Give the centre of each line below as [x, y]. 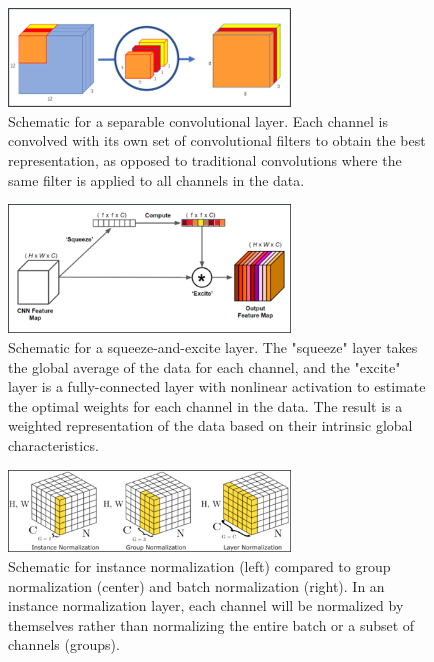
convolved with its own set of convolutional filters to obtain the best [217, 140]
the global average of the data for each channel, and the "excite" [204, 366]
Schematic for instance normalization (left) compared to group [199, 565]
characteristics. [53, 445]
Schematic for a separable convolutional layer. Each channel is [198, 120]
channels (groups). [64, 644]
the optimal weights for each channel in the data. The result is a [205, 405]
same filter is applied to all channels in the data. [156, 179]
